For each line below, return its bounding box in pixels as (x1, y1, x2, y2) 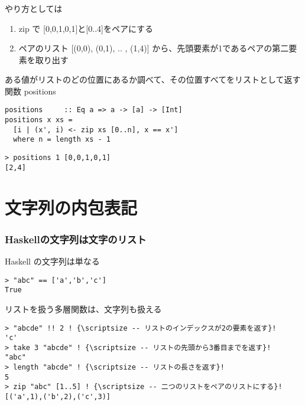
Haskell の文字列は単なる (5, 255, 100, 267)
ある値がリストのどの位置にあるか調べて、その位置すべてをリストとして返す (5, 73, 301, 86)
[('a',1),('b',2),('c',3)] (5, 393, 111, 401)
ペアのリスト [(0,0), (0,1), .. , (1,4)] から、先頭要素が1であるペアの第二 (18, 42, 289, 54)
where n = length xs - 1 (13, 135, 111, 144)
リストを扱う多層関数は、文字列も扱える (5, 302, 162, 315)
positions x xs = (5, 116, 73, 125)
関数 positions (5, 84, 56, 97)
